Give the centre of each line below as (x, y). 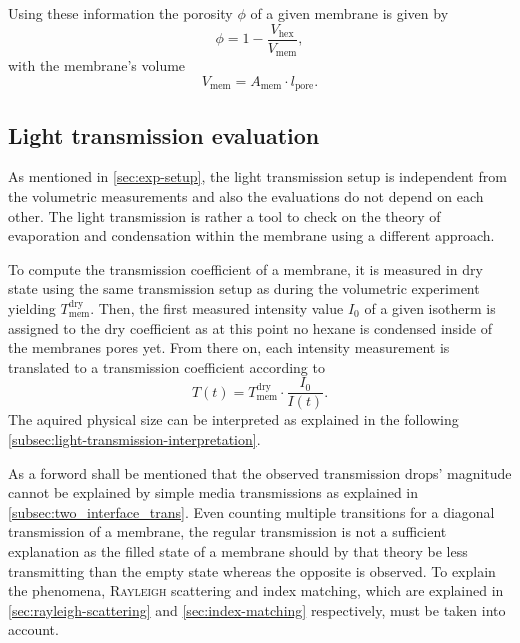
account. (33, 629)
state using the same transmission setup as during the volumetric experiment (244, 288)
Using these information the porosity (120, 13)
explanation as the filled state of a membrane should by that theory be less (238, 550)
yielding (32, 307)
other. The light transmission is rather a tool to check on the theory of (224, 215)
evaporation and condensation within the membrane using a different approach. (251, 235)
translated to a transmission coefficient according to (166, 366)
